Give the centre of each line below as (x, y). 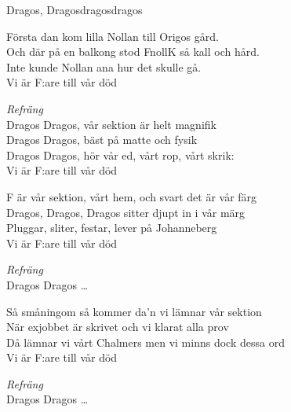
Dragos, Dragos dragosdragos (75, 9)
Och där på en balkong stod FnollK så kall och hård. (133, 51)
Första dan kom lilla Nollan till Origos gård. (113, 36)
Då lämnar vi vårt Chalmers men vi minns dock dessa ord (145, 342)
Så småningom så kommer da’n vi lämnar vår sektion (134, 311)
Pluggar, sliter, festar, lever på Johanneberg (112, 228)
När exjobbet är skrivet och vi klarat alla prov (118, 327)
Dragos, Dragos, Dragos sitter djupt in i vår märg (126, 212)
